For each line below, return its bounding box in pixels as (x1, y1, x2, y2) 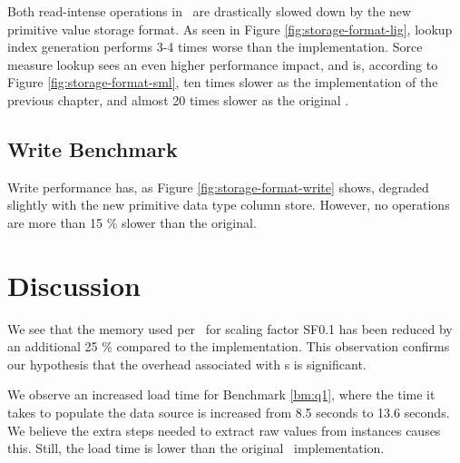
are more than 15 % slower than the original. (7, 212, 257, 231)
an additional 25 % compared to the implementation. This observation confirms (7, 337, 450, 356)
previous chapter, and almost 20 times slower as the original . (7, 90, 349, 109)
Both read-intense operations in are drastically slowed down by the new (7, 2, 412, 20)
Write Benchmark (7, 134, 178, 163)
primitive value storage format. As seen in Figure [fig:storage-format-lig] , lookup (7, 19, 453, 38)
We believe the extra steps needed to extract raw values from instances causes (7, 420, 441, 439)
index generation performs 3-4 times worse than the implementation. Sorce (7, 37, 423, 56)
